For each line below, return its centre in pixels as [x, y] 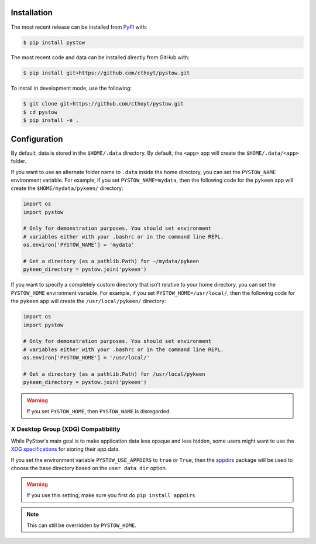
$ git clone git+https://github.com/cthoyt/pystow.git [103, 104]
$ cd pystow [40, 112]
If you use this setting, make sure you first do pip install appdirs [111, 495]
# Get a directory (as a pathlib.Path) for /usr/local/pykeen [114, 374]
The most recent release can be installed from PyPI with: [79, 27]
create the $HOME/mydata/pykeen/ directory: [67, 188]
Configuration [37, 139]
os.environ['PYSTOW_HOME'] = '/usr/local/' [87, 358]
